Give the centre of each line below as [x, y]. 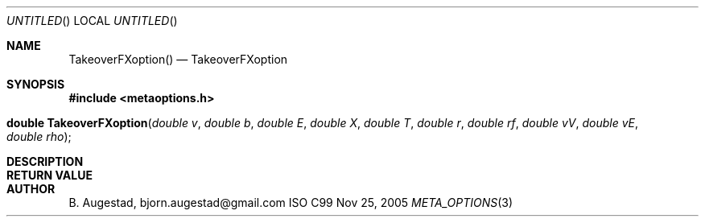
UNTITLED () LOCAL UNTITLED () [92, 21]
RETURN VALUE [49, 175]
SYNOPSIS [36, 84]
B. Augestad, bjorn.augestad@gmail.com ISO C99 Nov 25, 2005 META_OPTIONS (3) [291, 202]
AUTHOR [31, 189]
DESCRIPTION [45, 161]
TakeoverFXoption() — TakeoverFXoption [178, 59]
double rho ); [39, 136]
